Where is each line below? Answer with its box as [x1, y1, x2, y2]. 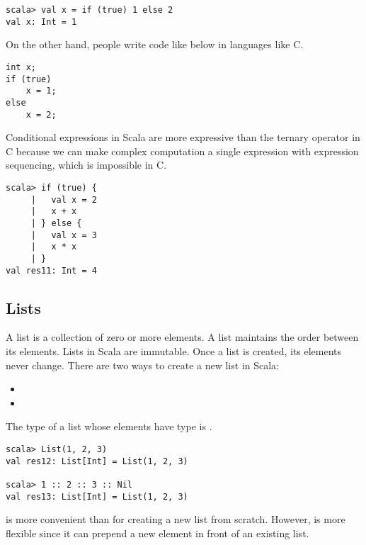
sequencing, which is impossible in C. [6, 157, 167, 172]
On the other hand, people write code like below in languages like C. [6, 37, 304, 52]
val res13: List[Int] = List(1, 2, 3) [6, 491, 188, 502]
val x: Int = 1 [6, 16, 77, 27]
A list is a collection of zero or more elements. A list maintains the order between [6, 330, 359, 344]
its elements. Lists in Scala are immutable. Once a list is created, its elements [6, 344, 342, 359]
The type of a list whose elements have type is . [6, 419, 212, 434]
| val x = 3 [30, 230, 97, 240]
